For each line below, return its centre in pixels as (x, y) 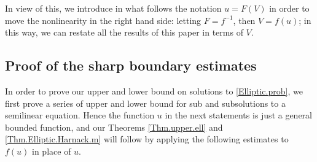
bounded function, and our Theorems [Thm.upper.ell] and (114, 127)
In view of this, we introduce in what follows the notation (113, 8)
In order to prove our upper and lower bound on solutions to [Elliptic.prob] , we (154, 91)
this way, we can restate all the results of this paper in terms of (124, 32)
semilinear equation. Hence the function (80, 115)
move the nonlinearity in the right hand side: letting (103, 20)
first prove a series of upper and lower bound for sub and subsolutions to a (145, 103)
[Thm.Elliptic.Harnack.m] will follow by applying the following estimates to (147, 139)
